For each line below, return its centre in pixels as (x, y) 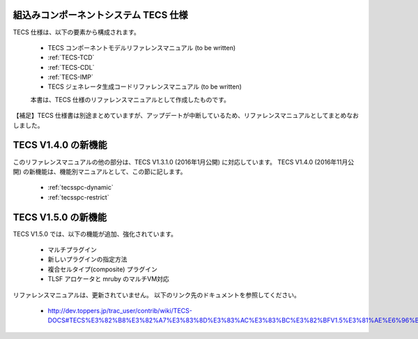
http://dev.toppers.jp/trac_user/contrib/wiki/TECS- (120, 310)
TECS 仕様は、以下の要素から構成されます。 (77, 32)
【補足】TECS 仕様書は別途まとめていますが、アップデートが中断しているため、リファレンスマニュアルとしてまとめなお (186, 116)
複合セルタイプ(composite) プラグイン (103, 269)
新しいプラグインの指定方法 (87, 259)
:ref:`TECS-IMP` (70, 77)
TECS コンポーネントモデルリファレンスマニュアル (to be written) (142, 47)
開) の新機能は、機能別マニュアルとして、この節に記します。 (100, 172)
